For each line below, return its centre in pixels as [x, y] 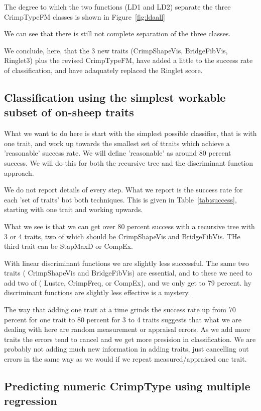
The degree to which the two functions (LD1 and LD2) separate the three [117, 7]
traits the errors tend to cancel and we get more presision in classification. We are [130, 339]
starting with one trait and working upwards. [74, 209]
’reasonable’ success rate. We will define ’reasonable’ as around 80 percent [118, 153]
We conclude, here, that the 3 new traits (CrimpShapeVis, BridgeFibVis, [116, 50]
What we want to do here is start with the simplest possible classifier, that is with [130, 133]
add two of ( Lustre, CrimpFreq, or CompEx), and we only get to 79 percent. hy [128, 282]
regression [31, 401]
